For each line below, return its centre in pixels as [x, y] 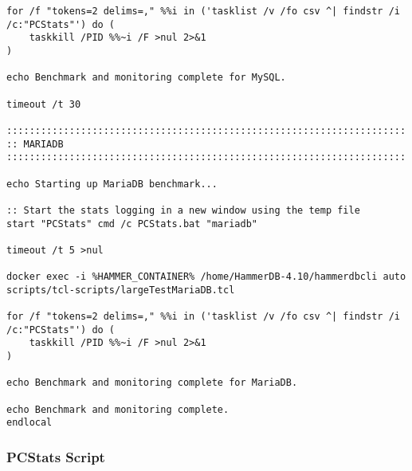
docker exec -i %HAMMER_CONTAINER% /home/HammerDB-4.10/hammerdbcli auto [206, 277]
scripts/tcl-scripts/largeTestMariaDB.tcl [121, 290]
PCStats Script [56, 456]
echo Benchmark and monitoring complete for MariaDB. [152, 383]
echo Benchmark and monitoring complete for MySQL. [146, 78]
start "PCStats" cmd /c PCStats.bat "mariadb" [132, 224]
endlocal [29, 423]
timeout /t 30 [44, 104]
